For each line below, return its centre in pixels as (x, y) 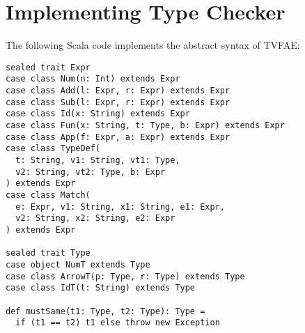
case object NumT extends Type (78, 264)
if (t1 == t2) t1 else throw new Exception (118, 323)
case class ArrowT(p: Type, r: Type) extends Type (125, 276)
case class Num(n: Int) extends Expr (93, 79)
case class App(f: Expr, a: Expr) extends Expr (118, 137)
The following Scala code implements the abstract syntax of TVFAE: (153, 45)
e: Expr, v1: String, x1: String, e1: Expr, (120, 207)
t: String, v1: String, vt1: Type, (98, 160)
